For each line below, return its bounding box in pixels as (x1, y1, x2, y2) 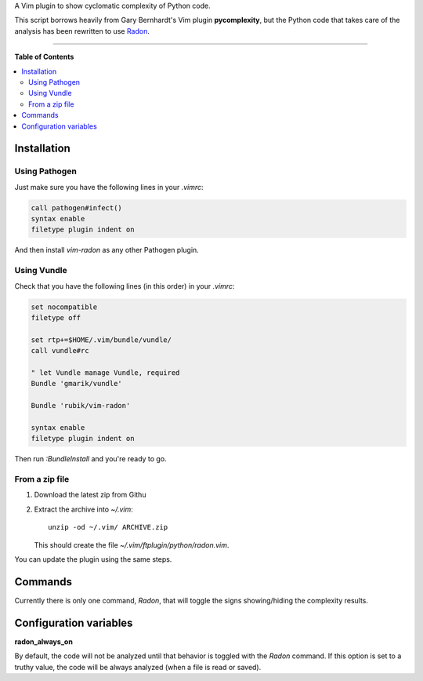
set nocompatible (31, 302, 98, 311)
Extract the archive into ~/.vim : (34, 504, 133, 514)
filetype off (31, 313, 81, 322)
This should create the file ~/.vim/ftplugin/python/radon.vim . (34, 540, 230, 549)
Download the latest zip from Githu (34, 490, 146, 500)
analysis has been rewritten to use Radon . (14, 26, 150, 35)
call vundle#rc (31, 346, 89, 355)
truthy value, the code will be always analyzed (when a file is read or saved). (14, 662, 262, 672)
